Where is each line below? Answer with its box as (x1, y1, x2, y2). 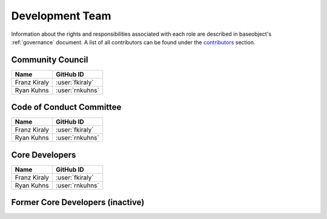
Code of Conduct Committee (11, 102, 122, 112)
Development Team (11, 9, 111, 22)
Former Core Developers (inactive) (11, 197, 145, 207)
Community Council (11, 55, 88, 65)
